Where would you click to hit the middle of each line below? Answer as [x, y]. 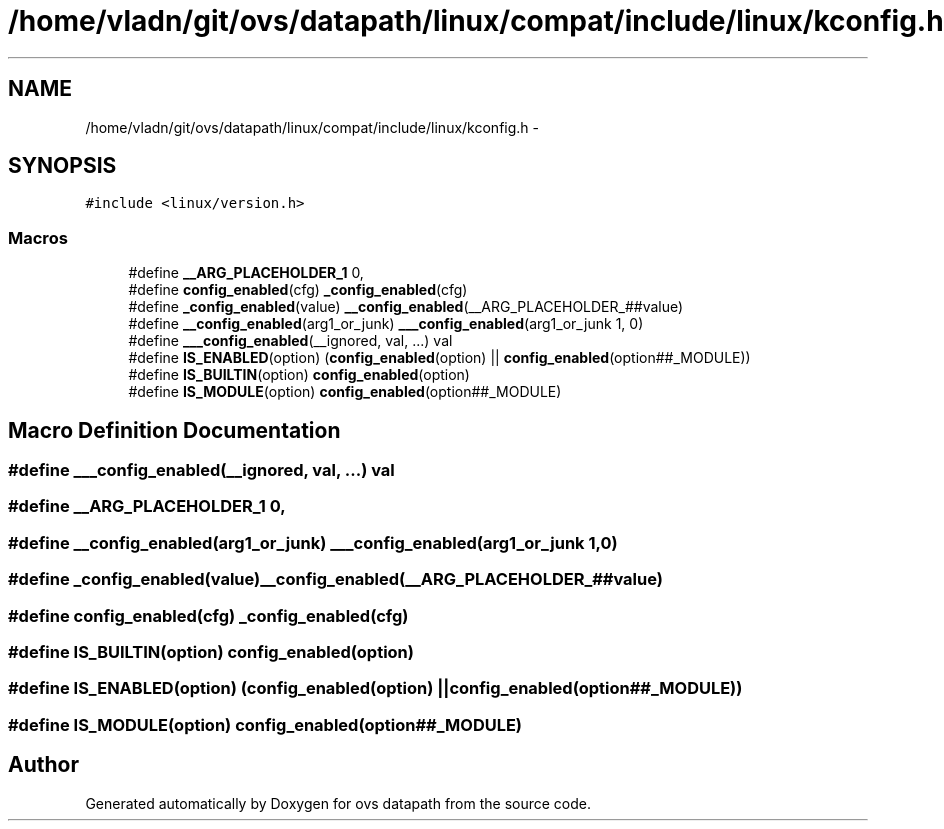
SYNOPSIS [62, 166]
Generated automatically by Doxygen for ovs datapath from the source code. [338, 803]
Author [43, 765]
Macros [38, 237]
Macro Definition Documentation [174, 430]
